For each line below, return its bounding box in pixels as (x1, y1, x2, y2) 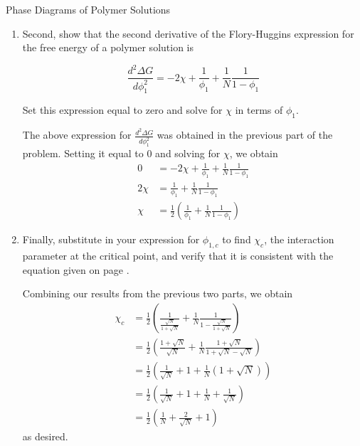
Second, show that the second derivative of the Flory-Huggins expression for (22, 26, 354, 41)
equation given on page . (22, 262, 129, 277)
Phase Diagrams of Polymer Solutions (6, 2, 171, 16)
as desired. (22, 429, 68, 444)
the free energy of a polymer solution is (22, 40, 194, 55)
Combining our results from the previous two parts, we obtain (22, 286, 293, 301)
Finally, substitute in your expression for (22, 232, 200, 247)
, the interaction (264, 232, 334, 247)
